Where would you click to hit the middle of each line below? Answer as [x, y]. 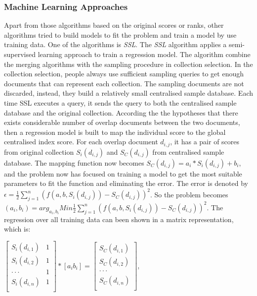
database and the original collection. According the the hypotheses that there [121, 112]
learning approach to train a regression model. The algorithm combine [144, 54]
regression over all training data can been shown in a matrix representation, [119, 219]
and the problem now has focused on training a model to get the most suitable [123, 173]
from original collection [39, 151]
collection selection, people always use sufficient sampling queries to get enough [124, 74]
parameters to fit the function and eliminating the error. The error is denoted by [126, 183]
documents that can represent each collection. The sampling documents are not [124, 83]
